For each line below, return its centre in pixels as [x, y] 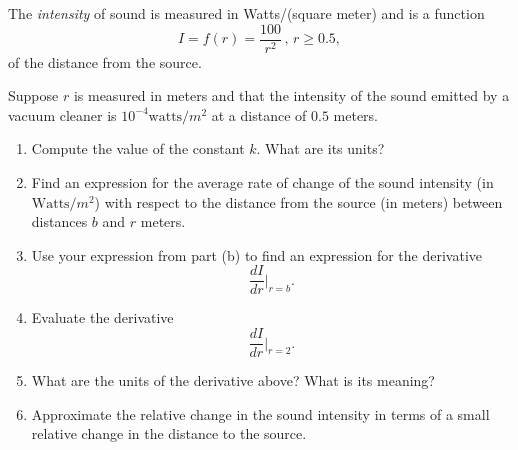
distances [59, 221]
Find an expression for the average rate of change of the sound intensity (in [262, 182]
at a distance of [259, 114]
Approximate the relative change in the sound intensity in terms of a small [260, 413]
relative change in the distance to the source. [169, 433]
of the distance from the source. [105, 61]
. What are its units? [320, 148]
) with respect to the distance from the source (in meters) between [298, 201]
